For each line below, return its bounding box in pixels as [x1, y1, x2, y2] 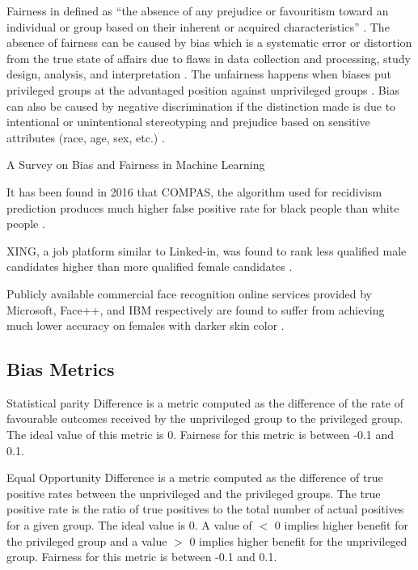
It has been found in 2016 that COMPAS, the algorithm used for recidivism [6, 183, 382, 200]
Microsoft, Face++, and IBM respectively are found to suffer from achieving [6, 301, 385, 318]
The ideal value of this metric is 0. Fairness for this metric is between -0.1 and [6, 426, 395, 443]
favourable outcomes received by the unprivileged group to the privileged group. [6, 410, 403, 427]
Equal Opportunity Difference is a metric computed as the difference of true [6, 469, 383, 486]
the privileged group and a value [6, 532, 167, 549]
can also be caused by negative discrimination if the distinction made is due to [6, 97, 396, 114]
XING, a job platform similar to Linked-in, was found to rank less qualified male [6, 242, 407, 259]
